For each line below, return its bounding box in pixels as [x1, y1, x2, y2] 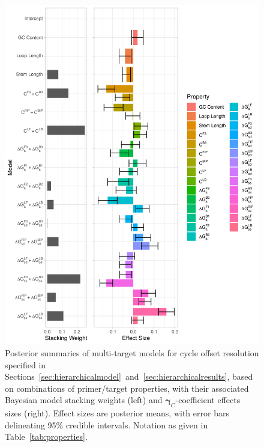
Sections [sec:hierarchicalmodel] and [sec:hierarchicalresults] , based [5, 370, 253, 383]
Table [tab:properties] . [5, 430, 88, 443]
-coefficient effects [175, 394, 241, 406]
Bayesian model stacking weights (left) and [5, 394, 163, 406]
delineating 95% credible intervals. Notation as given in [5, 418, 208, 431]
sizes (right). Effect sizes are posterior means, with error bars [5, 407, 229, 419]
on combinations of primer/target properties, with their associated [5, 382, 249, 394]
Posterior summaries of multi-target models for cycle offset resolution [5, 346, 259, 359]
